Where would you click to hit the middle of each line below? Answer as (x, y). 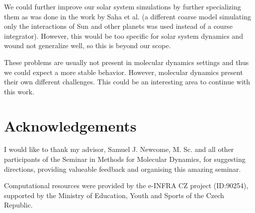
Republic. (18, 205)
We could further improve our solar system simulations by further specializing (123, 6)
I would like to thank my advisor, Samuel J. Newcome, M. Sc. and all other (119, 149)
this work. (19, 91)
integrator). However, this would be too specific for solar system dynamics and (124, 35)
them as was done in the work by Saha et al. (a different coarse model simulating (127, 16)
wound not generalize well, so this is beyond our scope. (87, 45)
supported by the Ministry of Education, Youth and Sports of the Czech (114, 195)
